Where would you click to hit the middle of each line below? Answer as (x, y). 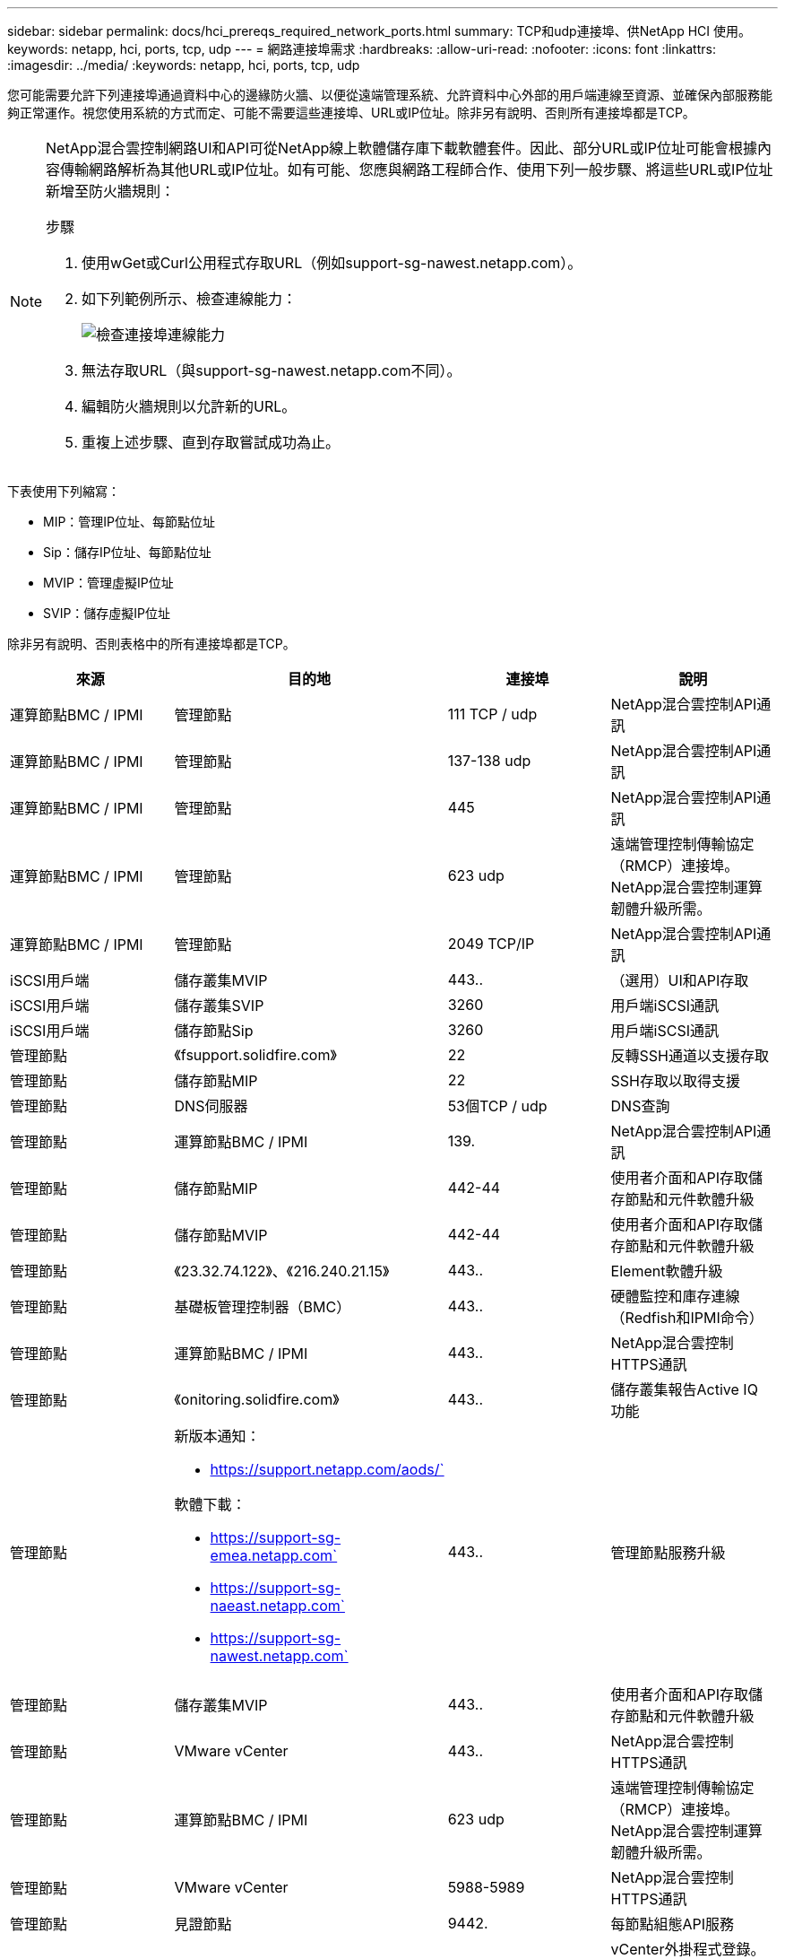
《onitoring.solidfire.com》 (257, 1399)
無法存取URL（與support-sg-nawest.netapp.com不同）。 (272, 370)
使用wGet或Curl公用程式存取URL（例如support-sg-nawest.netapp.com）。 (332, 263)
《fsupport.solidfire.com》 (255, 1055)
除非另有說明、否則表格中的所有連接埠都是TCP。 (151, 644)
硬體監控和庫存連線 (675, 1296)
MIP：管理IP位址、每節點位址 (129, 522)
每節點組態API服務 (673, 1924)
